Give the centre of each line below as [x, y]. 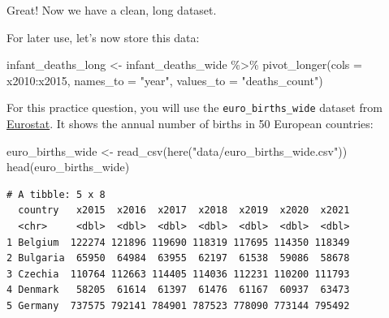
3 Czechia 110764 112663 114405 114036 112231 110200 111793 [178, 274]
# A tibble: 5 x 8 [56, 194]
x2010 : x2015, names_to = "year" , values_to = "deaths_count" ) [165, 80]
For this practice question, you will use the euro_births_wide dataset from [194, 107]
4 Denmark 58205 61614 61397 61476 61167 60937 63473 [178, 290]
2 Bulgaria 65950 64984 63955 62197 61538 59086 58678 [178, 258]
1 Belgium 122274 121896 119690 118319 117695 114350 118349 [178, 242]
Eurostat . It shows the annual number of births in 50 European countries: [190, 124]
